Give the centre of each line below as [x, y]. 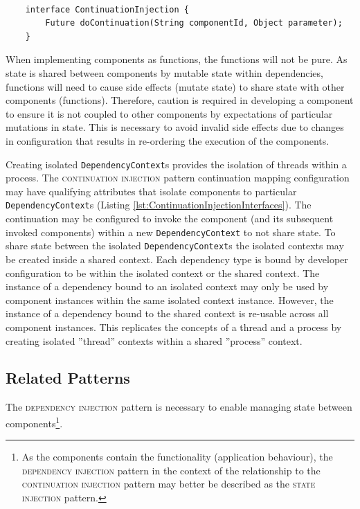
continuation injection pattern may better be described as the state [169, 484]
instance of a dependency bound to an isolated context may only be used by [167, 286]
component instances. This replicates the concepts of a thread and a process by [174, 327]
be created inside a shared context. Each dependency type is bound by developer [177, 259]
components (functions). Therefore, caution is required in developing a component [180, 100]
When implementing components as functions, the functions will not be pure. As [177, 59]
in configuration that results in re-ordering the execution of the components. [168, 140]
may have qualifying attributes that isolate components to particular [151, 191]
